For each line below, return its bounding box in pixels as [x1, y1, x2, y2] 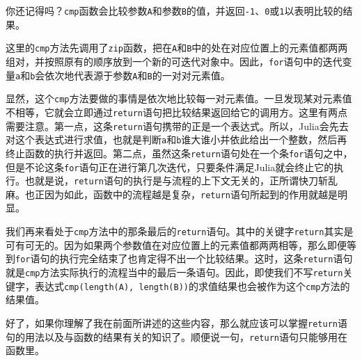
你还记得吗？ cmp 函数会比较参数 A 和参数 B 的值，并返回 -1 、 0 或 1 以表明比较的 [6, 3, 343, 17]
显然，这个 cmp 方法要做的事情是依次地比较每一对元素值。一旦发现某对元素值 [6, 91, 352, 106]
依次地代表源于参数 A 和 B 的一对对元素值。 [45, 67, 230, 82]
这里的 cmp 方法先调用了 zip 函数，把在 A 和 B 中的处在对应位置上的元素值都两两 [6, 40, 348, 55]
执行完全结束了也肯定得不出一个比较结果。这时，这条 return [59, 251, 333, 266]
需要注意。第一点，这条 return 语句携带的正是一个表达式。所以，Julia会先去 [6, 118, 349, 133]
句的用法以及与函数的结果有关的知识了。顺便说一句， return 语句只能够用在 [6, 329, 347, 344]
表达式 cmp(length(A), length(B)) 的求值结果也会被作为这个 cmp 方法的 [34, 278, 350, 293]
